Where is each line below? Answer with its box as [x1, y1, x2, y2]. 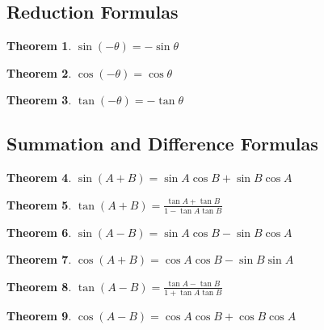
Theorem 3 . [6, 91, 72, 108]
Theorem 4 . [6, 169, 72, 186]
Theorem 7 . [6, 251, 72, 268]
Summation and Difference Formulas [6, 131, 318, 156]
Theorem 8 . [6, 277, 72, 294]
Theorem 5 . [6, 196, 72, 213]
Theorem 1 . [6, 37, 72, 54]
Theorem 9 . [6, 307, 72, 324]
